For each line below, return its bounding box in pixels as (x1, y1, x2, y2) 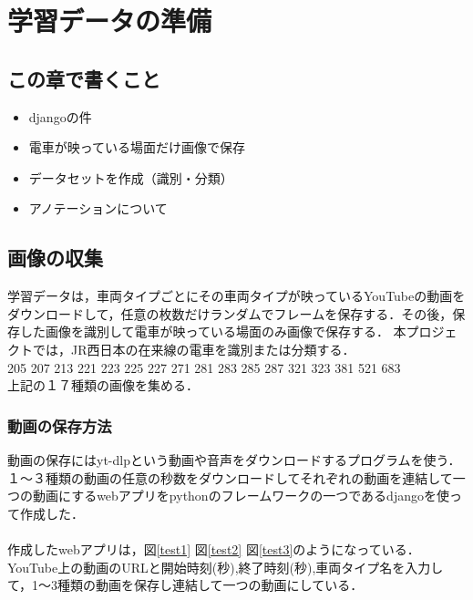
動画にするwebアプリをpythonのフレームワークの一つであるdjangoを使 (32, 486, 449, 505)
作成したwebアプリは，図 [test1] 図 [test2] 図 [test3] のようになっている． (7, 539, 420, 558)
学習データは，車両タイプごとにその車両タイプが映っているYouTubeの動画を (7, 286, 466, 305)
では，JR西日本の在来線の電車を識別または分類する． (32, 339, 355, 358)
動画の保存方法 (7, 414, 112, 437)
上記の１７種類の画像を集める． (7, 376, 199, 395)
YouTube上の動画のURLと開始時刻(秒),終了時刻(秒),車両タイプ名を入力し (7, 557, 444, 576)
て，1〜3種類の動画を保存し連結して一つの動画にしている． (7, 575, 364, 595)
